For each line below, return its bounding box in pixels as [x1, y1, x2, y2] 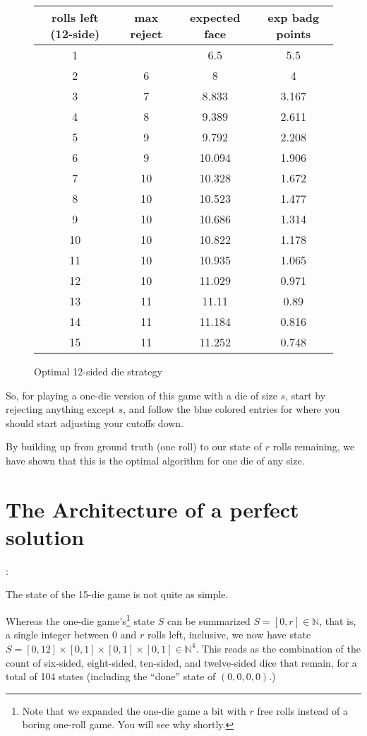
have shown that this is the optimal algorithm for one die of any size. [6, 452, 305, 467]
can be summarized [167, 613, 251, 628]
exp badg [267, 9, 320, 25]
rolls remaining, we [272, 439, 355, 454]
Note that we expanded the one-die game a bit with [22, 703, 246, 718]
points [276, 25, 311, 42]
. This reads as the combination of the [195, 641, 361, 655]
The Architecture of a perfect [6, 494, 299, 523]
